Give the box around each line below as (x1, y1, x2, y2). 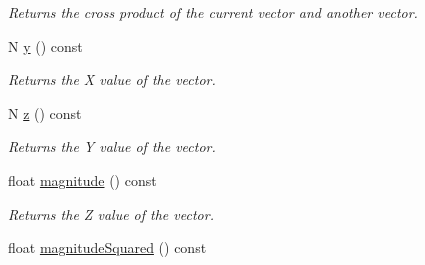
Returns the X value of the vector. (8, 69, 216, 90)
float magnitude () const (8, 169, 157, 190)
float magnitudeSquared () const (8, 237, 207, 258)
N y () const (8, 35, 83, 56)
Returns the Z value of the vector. (8, 203, 214, 224)
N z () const (8, 102, 82, 123)
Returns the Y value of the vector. (8, 136, 216, 157)
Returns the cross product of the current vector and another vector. (8, 2, 418, 22)
